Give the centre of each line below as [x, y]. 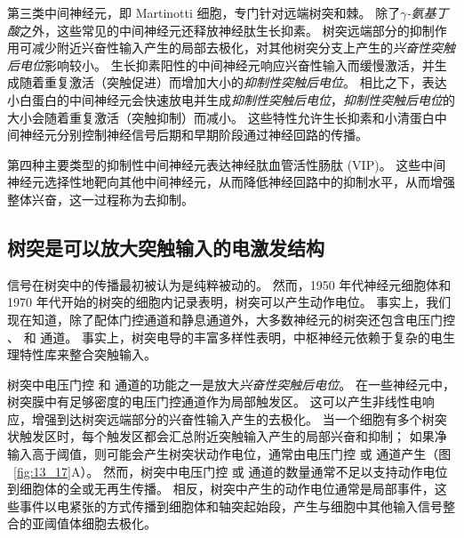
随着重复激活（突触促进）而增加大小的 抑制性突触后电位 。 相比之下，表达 [233, 82]
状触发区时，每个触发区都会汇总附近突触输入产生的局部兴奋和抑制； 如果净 [227, 436]
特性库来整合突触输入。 [88, 354]
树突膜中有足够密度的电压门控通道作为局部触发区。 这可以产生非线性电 [215, 401]
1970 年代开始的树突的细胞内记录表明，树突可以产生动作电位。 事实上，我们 [229, 302]
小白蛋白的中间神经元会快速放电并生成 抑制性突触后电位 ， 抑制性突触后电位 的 [231, 99]
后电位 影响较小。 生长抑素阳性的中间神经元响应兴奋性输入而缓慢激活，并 [221, 64]
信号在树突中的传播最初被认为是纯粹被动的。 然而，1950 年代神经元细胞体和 [229, 284]
